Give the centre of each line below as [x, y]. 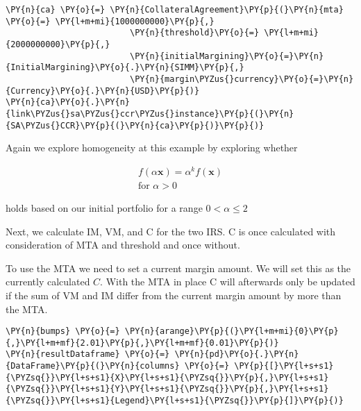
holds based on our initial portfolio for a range [104, 207]
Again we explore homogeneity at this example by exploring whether [152, 148]
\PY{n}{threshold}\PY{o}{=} [194, 33]
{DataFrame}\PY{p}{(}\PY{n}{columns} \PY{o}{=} [118, 366]
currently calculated [48, 282]
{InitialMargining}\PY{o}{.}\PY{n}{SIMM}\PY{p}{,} [125, 68]
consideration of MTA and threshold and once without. [123, 245]
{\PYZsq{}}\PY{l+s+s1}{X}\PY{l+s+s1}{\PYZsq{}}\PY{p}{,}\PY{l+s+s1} [167, 377]
